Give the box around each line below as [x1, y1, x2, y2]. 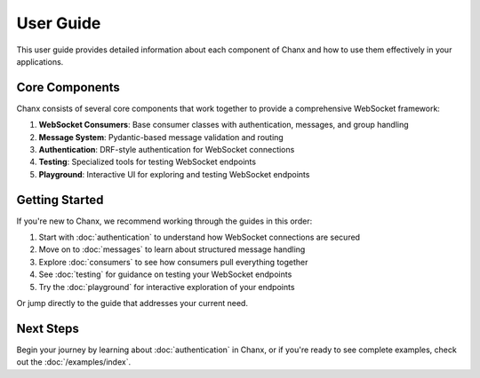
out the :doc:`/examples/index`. [16, 357, 132, 367]
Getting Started [16, 192, 104, 208]
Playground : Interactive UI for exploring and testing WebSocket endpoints [38, 169, 310, 179]
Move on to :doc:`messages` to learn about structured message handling [38, 244, 306, 255]
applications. [16, 56, 64, 67]
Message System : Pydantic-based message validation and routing [38, 131, 284, 142]
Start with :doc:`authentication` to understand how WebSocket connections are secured [38, 232, 360, 243]
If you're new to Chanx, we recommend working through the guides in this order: [16, 216, 313, 226]
